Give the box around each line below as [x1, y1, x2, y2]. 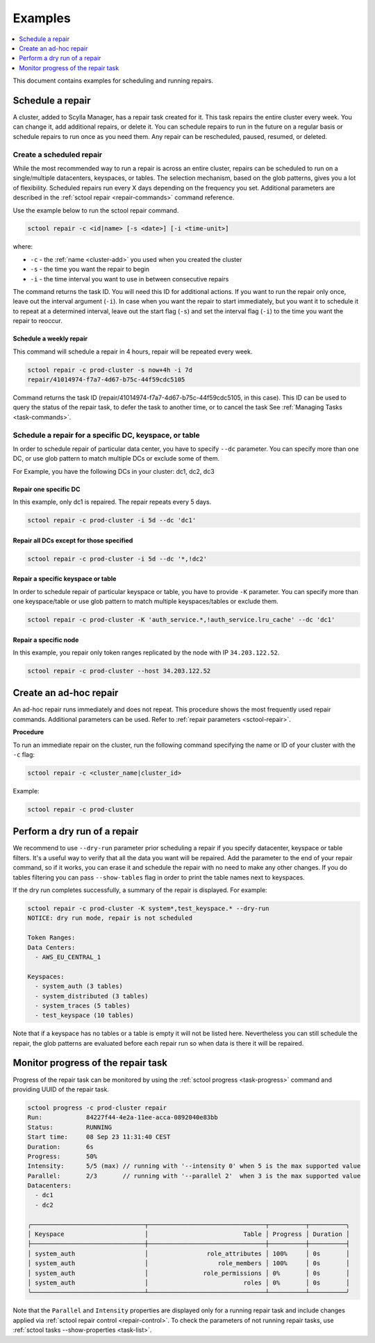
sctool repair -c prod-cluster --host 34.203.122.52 [27, 667, 211, 675]
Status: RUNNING [27, 1123, 112, 1131]
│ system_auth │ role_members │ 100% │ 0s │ [27, 1260, 350, 1267]
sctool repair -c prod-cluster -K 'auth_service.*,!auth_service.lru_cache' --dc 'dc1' [27, 616, 335, 623]
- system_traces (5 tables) [35, 1001, 131, 1010]
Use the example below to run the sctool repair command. [12, 206, 179, 215]
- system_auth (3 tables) [35, 982, 123, 990]
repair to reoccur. [12, 317, 62, 325]
